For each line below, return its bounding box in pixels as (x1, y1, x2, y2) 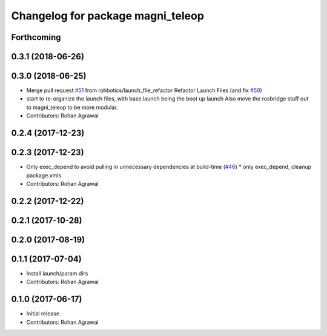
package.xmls (26, 171, 62, 179)
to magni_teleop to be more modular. (26, 104, 118, 111)
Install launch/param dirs (26, 269, 88, 277)
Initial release (26, 310, 60, 317)
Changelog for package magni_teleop (11, 9, 204, 22)
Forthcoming (11, 32, 61, 42)
